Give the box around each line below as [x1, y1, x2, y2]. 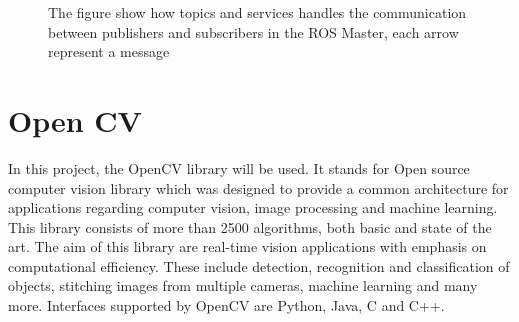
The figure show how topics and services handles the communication [48, 2, 467, 22]
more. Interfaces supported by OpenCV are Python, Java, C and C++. [8, 295, 445, 316]
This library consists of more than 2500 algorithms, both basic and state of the [8, 216, 492, 237]
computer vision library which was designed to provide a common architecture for [8, 177, 509, 198]
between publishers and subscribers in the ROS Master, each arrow [48, 21, 459, 42]
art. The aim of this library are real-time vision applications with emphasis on [8, 236, 487, 257]
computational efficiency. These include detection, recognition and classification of [8, 255, 510, 276]
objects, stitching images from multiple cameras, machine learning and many [8, 275, 478, 296]
